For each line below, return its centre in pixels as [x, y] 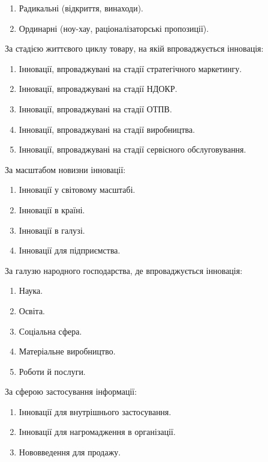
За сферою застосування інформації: [71, 391]
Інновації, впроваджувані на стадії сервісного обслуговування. [133, 149]
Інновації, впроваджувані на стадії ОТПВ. [95, 108]
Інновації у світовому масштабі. [77, 190]
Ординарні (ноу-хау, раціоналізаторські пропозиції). [114, 28]
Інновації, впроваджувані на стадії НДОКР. [98, 89]
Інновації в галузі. [52, 230]
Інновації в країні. [52, 209]
